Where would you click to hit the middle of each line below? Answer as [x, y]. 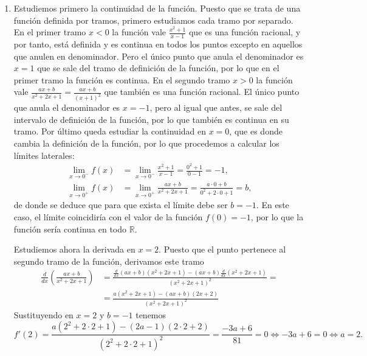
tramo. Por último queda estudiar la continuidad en [110, 131]
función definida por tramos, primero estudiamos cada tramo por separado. [153, 20]
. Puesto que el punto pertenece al [222, 249]
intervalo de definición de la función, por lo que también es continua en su [151, 119]
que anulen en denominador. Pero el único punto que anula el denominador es [159, 56]
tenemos [151, 314]
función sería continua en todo [70, 229]
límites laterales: [44, 155]
